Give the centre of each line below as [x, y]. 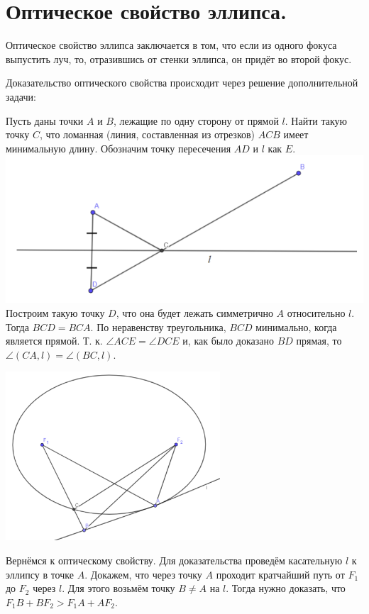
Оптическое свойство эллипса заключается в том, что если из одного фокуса [171, 45]
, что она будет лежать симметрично [194, 313]
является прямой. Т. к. [54, 341]
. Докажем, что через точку [143, 574]
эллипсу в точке [40, 574]
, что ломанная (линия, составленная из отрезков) [147, 134]
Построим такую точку [55, 313]
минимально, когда [296, 326]
